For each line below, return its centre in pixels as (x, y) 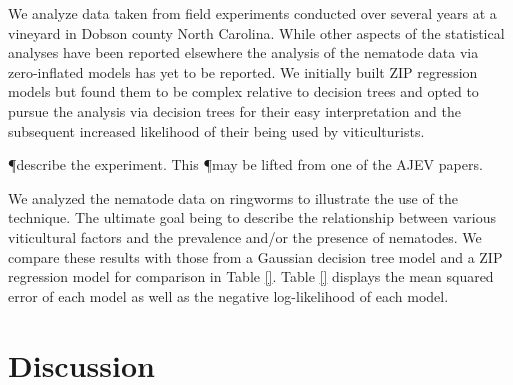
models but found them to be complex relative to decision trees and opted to (243, 91)
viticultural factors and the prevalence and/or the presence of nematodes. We (245, 236)
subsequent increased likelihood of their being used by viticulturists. (216, 130)
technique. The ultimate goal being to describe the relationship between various (252, 217)
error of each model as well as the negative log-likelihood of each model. (228, 295)
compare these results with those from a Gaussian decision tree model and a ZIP (255, 256)
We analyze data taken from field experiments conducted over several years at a (252, 13)
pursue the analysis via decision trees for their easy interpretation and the (234, 110)
